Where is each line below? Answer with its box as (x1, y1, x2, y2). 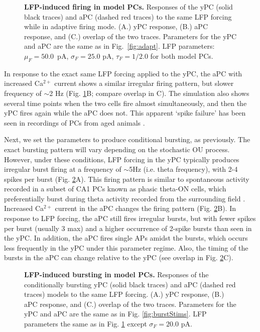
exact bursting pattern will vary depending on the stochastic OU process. (4, 144, 230, 154)
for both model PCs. (150, 50, 213, 61)
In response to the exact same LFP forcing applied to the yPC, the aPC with (4, 68, 242, 78)
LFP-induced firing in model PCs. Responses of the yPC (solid (24, 2, 233, 12)
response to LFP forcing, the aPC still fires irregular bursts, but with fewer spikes (4, 213, 256, 224)
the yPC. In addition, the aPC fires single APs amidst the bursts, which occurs (4, 233, 248, 243)
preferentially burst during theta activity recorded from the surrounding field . (4, 193, 245, 203)
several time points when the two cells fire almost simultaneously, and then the (4, 97, 247, 108)
